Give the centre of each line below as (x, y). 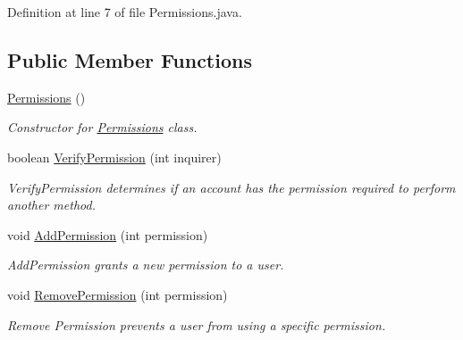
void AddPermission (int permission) (108, 234)
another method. (51, 205)
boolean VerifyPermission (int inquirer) (114, 157)
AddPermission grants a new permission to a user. (146, 265)
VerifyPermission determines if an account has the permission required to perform (231, 187)
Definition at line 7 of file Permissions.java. (125, 12)
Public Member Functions (130, 59)
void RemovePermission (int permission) (118, 294)
